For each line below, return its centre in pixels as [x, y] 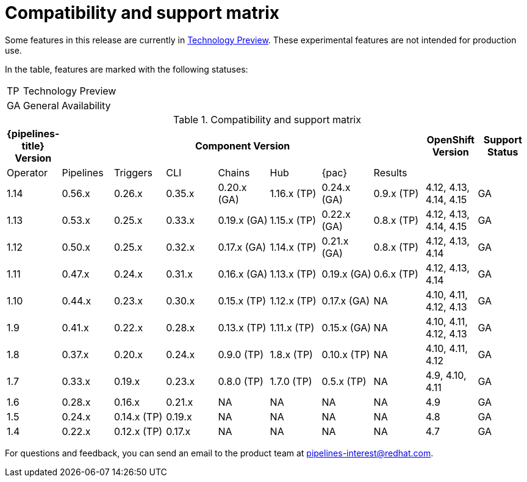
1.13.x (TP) [293, 274]
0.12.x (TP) [138, 431]
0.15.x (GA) [346, 327]
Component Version [242, 146]
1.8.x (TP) [291, 354]
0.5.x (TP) [344, 381]
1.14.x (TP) [293, 247]
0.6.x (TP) [396, 274]
